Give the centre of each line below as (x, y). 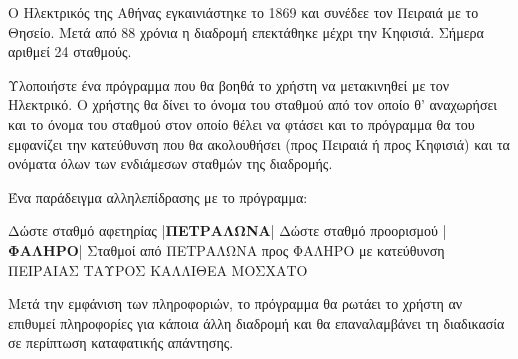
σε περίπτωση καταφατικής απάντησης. (121, 342)
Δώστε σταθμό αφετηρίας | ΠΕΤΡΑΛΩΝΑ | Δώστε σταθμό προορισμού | (227, 230)
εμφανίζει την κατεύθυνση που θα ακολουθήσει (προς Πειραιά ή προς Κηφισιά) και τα (259, 143)
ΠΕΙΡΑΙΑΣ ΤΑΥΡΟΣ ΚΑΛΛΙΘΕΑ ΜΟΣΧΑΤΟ (158, 269)
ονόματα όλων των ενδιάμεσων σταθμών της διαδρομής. (170, 163)
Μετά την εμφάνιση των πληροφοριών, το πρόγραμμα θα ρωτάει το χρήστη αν (235, 303)
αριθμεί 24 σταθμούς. (70, 51)
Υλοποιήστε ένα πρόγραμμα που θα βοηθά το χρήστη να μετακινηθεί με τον (228, 84)
